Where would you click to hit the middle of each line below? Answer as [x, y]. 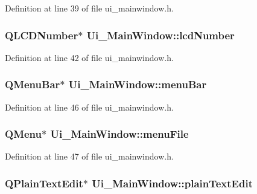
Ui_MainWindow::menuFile [119, 134]
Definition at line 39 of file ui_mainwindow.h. [89, 8]
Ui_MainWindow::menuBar [138, 84]
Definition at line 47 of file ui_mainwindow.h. [89, 156]
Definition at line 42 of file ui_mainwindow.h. [89, 57]
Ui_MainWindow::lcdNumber [160, 35]
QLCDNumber [42, 35]
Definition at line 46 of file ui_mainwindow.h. [89, 107]
